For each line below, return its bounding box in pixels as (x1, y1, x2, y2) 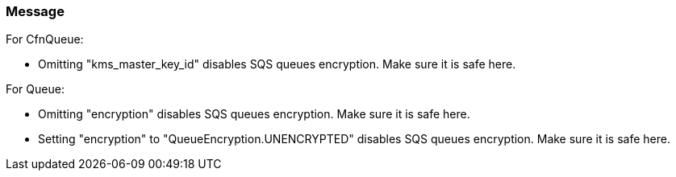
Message (6, 3, 65, 19)
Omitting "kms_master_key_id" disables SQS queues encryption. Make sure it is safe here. (38, 57, 516, 72)
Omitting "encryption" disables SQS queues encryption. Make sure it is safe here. (38, 107, 470, 121)
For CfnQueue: (6, 32, 84, 47)
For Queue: (6, 82, 65, 97)
